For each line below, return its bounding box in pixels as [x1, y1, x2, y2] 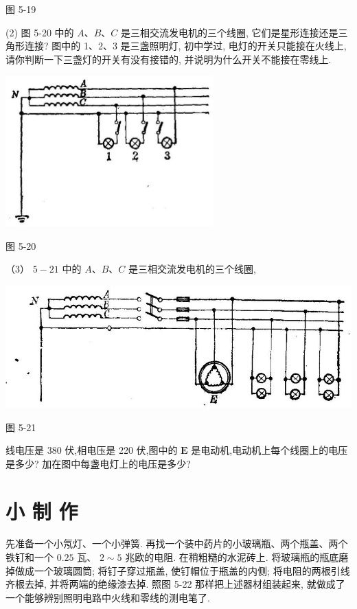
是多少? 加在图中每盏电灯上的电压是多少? [5, 456, 191, 470]
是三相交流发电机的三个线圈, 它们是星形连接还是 [121, 25, 338, 39]
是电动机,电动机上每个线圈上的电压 [191, 443, 348, 457]
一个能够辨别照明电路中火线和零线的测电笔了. [5, 590, 210, 604]
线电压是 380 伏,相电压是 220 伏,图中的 [5, 443, 178, 457]
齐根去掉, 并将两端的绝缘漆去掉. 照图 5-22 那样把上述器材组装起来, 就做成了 [5, 577, 345, 591]
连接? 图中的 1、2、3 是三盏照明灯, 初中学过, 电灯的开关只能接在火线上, [24, 38, 347, 53]
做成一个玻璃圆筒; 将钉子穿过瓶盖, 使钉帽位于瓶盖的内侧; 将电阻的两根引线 [14, 563, 350, 577]
